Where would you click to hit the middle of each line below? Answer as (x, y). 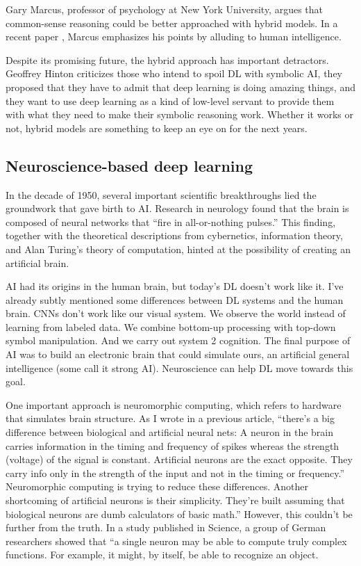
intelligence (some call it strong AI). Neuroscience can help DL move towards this (179, 367)
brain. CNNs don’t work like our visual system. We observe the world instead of (176, 313)
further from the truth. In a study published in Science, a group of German (166, 527)
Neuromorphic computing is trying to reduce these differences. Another (157, 486)
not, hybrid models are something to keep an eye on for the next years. (157, 128)
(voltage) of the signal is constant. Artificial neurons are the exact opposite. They (179, 459)
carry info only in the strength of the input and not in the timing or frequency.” (175, 472)
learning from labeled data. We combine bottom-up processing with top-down (171, 326)
